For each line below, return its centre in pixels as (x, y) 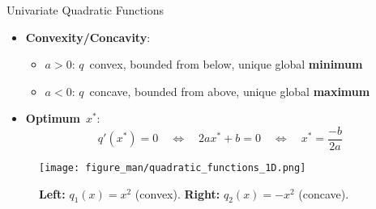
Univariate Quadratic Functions (85, 10)
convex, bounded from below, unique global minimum (226, 64)
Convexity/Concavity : (88, 37)
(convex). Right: (177, 193)
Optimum (53, 118)
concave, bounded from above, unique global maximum (230, 91)
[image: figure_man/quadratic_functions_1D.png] (173, 168)
